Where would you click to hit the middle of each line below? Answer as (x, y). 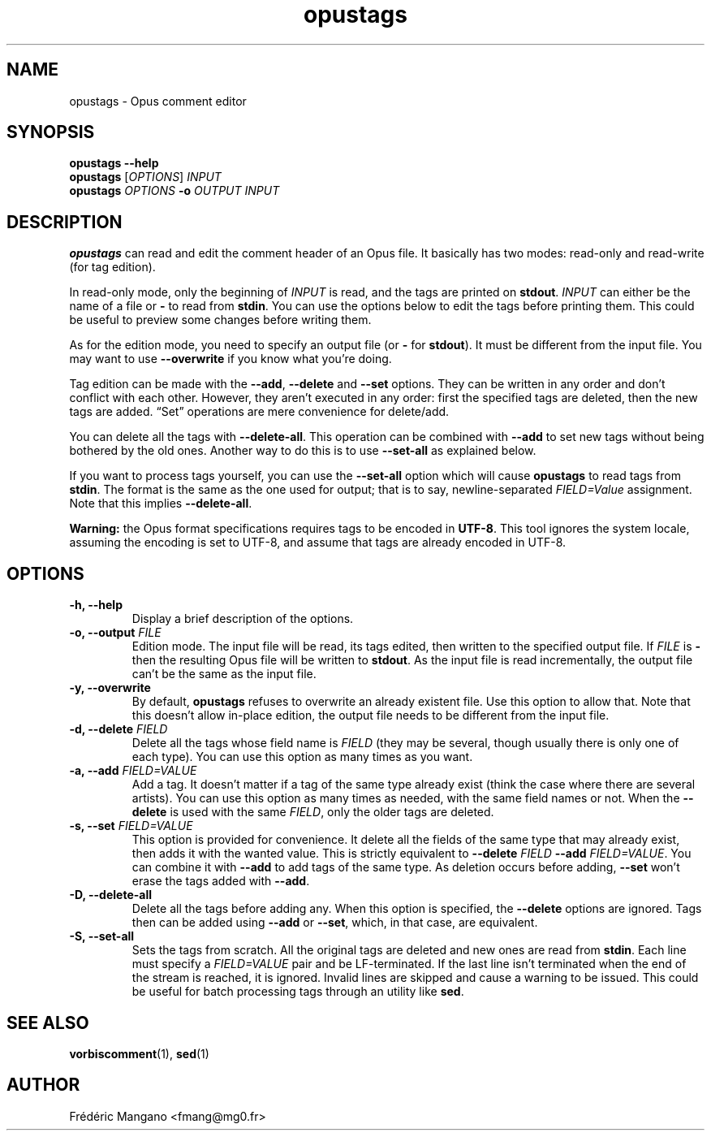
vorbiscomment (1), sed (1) (139, 1053)
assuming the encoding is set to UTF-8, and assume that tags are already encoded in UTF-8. (318, 543)
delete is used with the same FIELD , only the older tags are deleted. (313, 812)
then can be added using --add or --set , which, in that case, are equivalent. (335, 923)
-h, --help (96, 605)
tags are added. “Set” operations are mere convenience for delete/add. (259, 412)
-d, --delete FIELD (118, 729)
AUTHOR (43, 1085)
